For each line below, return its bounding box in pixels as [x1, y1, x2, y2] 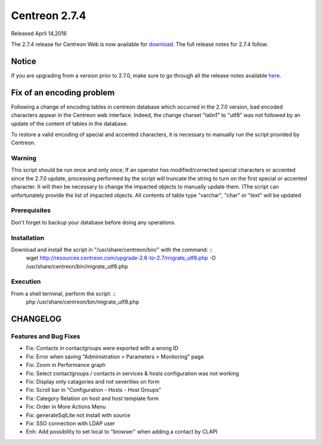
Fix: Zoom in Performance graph [26, 361, 106, 369]
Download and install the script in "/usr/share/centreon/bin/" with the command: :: [11, 246, 213, 253]
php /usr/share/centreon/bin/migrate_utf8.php [26, 298, 140, 305]
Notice [11, 56, 37, 66]
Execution [11, 277, 41, 286]
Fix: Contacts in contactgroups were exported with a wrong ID [26, 345, 179, 352]
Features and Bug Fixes [11, 332, 80, 340]
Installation [11, 233, 45, 242]
